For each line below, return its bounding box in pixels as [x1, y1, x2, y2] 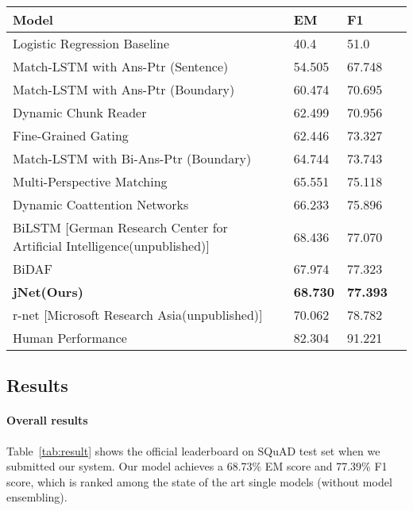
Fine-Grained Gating [13, 126, 129, 144]
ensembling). [6, 489, 68, 505]
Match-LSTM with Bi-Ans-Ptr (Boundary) [13, 149, 252, 167]
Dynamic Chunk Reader [13, 103, 147, 121]
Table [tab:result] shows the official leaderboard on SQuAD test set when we [6, 442, 380, 459]
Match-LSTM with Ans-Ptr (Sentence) [13, 57, 229, 75]
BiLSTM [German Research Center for [13, 218, 228, 236]
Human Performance [13, 328, 127, 347]
